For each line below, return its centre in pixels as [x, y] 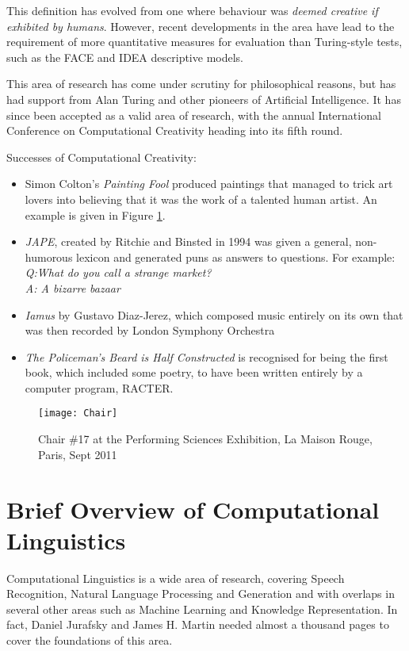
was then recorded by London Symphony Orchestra [150, 330]
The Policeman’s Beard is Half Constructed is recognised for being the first [206, 356]
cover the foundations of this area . [90, 640]
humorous [49, 257]
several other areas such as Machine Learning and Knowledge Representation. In [202, 609]
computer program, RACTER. [99, 387]
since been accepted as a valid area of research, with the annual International [194, 115]
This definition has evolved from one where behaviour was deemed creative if [192, 10]
